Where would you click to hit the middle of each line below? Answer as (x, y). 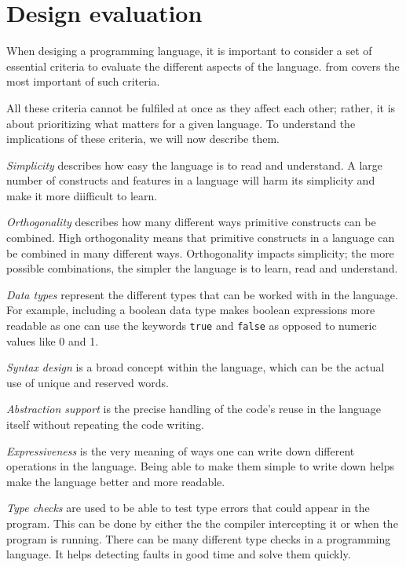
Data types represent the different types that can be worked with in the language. (202, 294)
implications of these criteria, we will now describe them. (143, 139)
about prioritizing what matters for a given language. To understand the (181, 123)
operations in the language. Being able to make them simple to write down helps (200, 466)
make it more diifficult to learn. (82, 195)
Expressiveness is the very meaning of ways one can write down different (181, 450)
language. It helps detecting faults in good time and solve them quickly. (179, 554)
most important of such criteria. (83, 81)
